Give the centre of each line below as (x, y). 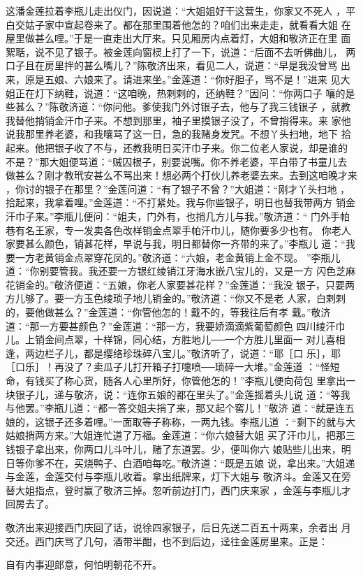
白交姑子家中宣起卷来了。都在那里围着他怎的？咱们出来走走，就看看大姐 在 (178, 24)
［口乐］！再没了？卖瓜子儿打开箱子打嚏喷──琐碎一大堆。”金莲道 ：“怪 (168, 367)
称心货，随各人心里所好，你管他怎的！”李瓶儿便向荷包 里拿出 (205, 381)
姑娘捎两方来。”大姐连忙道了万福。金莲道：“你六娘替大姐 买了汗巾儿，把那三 (180, 435)
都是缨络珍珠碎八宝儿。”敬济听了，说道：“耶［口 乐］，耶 (212, 353)
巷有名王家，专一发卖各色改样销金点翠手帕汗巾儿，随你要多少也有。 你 (169, 230)
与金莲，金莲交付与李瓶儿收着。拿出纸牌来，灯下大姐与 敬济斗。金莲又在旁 (178, 476)
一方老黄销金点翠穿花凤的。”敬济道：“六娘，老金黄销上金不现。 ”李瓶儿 (178, 257)
